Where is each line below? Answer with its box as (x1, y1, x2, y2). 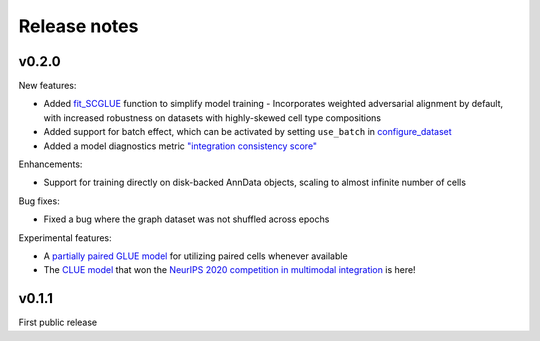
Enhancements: (18, 158, 83, 170)
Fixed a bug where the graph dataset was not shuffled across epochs (43, 213, 330, 225)
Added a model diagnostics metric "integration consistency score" (43, 140, 318, 152)
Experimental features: (18, 231, 112, 244)
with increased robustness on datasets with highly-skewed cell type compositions (43, 111, 382, 124)
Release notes (18, 15, 139, 37)
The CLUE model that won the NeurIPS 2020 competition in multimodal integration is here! (43, 264, 416, 276)
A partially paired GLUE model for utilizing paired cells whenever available (43, 250, 349, 262)
